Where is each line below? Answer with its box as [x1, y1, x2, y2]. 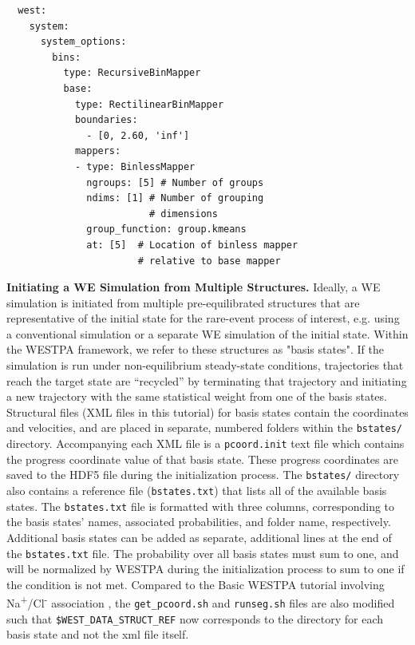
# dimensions [148, 208, 218, 220]
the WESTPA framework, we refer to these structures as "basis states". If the [6, 341, 384, 358]
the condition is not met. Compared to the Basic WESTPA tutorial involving [6, 576, 385, 592]
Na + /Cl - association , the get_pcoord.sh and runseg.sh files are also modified [6, 592, 395, 611]
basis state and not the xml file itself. [6, 626, 189, 643]
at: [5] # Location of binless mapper [86, 239, 298, 251]
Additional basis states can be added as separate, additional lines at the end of [6, 528, 392, 545]
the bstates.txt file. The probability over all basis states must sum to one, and [6, 544, 399, 561]
